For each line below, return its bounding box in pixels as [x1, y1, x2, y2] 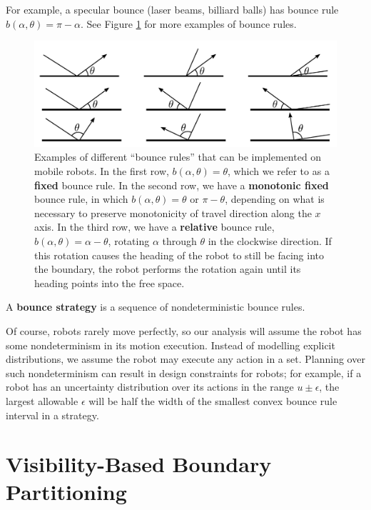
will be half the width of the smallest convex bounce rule [88, 393, 337, 408]
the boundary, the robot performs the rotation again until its [34, 261, 301, 276]
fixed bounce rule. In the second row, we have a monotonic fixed [34, 177, 329, 192]
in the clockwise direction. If [208, 233, 332, 248]
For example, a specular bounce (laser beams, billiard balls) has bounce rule [6, 2, 339, 16]
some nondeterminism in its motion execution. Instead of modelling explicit [6, 337, 335, 352]
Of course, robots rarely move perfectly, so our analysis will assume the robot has [6, 323, 362, 338]
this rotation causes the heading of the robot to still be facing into [34, 247, 325, 262]
